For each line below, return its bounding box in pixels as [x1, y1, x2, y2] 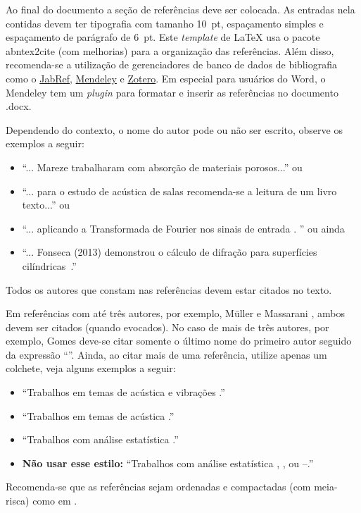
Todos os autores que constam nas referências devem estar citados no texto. [6, 282, 332, 297]
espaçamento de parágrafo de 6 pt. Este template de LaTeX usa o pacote [6, 30, 320, 44]
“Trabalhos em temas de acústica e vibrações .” [22, 385, 225, 400]
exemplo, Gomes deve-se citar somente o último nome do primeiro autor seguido [6, 333, 352, 348]
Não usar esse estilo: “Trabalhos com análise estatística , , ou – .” [22, 455, 314, 470]
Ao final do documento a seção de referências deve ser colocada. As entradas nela [6, 2, 355, 16]
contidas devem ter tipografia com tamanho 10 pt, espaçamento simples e [6, 16, 324, 30]
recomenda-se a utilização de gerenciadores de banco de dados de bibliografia [6, 57, 337, 72]
